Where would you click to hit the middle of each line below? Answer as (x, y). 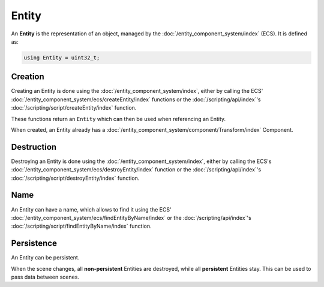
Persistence (34, 244)
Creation (28, 77)
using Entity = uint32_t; (62, 58)
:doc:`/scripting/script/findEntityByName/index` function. (82, 226)
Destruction (34, 147)
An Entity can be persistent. (45, 258)
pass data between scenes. (45, 277)
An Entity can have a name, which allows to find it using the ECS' (91, 209)
